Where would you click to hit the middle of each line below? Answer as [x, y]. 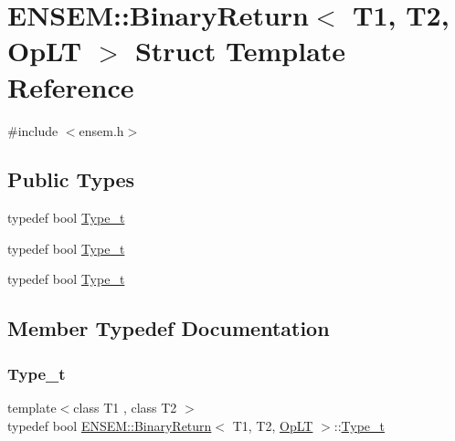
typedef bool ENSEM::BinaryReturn [110, 425]
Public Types [71, 179]
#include [33, 130]
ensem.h [101, 130]
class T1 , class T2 [125, 408]
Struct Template [240, 51]
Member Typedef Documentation [169, 328]
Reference [71, 86]
